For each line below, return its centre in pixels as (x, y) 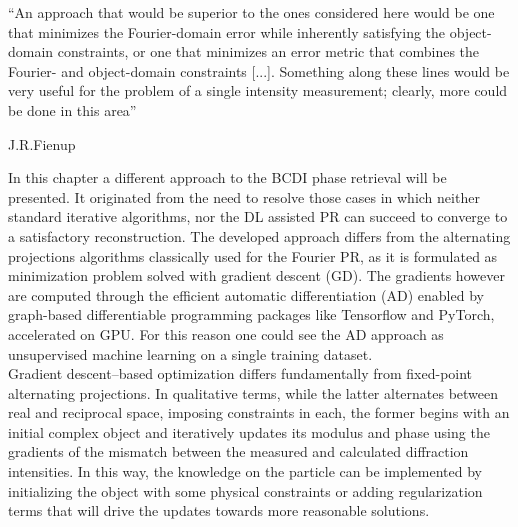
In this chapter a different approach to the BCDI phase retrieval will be (227, 177)
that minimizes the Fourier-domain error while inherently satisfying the (227, 31)
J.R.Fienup (42, 143)
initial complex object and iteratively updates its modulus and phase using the (249, 431)
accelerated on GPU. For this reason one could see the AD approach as (226, 333)
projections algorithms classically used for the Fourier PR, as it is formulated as (253, 255)
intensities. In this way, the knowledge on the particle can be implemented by (245, 471)
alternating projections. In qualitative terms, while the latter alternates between (253, 392)
